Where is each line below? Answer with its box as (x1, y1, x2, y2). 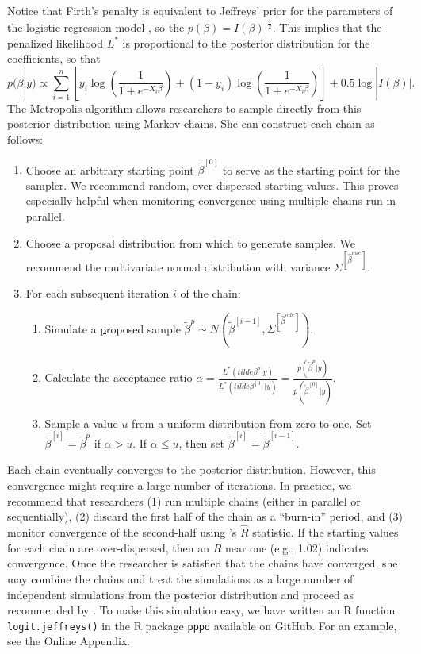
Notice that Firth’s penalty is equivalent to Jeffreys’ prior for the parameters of (7, 2, 393, 18)
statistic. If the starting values (252, 523, 399, 540)
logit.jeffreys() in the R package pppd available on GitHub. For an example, (7, 617, 397, 633)
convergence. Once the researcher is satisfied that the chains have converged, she (7, 555, 398, 571)
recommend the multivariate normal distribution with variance (25, 258, 331, 275)
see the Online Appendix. (7, 633, 131, 649)
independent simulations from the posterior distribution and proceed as (7, 586, 354, 602)
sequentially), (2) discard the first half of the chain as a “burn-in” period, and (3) (7, 508, 404, 525)
